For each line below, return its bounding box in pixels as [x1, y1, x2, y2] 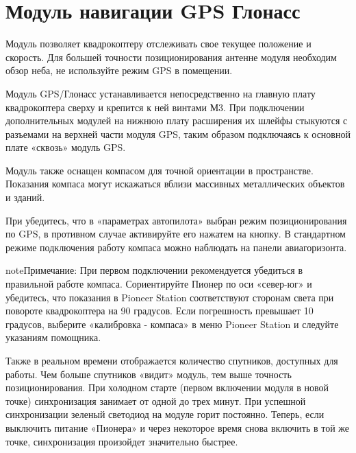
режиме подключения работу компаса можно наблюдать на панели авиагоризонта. [5, 240, 347, 254]
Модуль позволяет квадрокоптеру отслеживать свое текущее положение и [5, 36, 311, 51]
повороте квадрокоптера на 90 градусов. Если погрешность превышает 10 [5, 303, 314, 318]
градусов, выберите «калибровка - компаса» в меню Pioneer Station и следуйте [5, 316, 339, 331]
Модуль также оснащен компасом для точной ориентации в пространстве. [5, 163, 314, 177]
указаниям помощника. [5, 330, 101, 345]
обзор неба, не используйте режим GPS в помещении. [5, 63, 233, 78]
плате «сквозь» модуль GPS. [5, 140, 126, 154]
